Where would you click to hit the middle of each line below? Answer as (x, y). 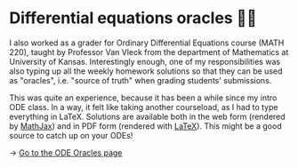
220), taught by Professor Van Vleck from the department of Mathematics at (149, 52)
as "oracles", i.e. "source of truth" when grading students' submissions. (141, 80)
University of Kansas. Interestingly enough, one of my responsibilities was (145, 61)
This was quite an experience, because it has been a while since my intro (143, 98)
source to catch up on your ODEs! (71, 135)
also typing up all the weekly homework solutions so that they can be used (146, 71)
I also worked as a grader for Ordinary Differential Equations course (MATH (147, 43)
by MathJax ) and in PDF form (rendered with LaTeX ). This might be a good (145, 126)
